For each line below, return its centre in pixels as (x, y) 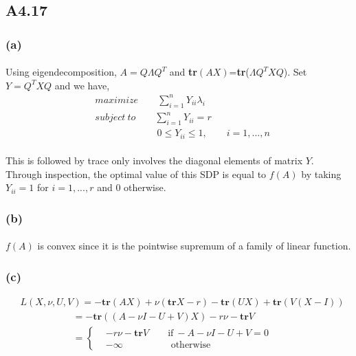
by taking (321, 174)
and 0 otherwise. (132, 187)
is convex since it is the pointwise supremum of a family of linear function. (194, 246)
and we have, (82, 85)
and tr (183, 72)
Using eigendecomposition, (61, 72)
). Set (295, 72)
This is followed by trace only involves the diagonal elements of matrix (154, 160)
